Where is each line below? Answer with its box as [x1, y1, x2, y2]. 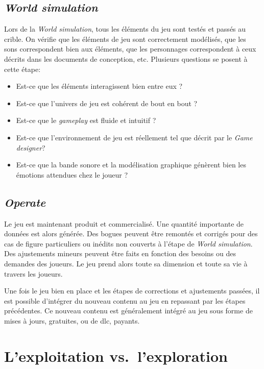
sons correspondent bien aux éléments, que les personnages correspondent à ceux [4, 43, 256, 54]
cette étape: [4, 63, 41, 74]
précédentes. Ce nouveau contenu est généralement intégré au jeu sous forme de [4, 305, 253, 316]
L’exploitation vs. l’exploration [4, 345, 228, 366]
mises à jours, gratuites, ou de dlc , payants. [4, 315, 140, 326]
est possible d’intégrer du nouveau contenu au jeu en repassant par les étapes [4, 295, 246, 306]
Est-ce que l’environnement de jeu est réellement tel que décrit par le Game [16, 132, 253, 142]
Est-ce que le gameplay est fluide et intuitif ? [16, 115, 156, 126]
